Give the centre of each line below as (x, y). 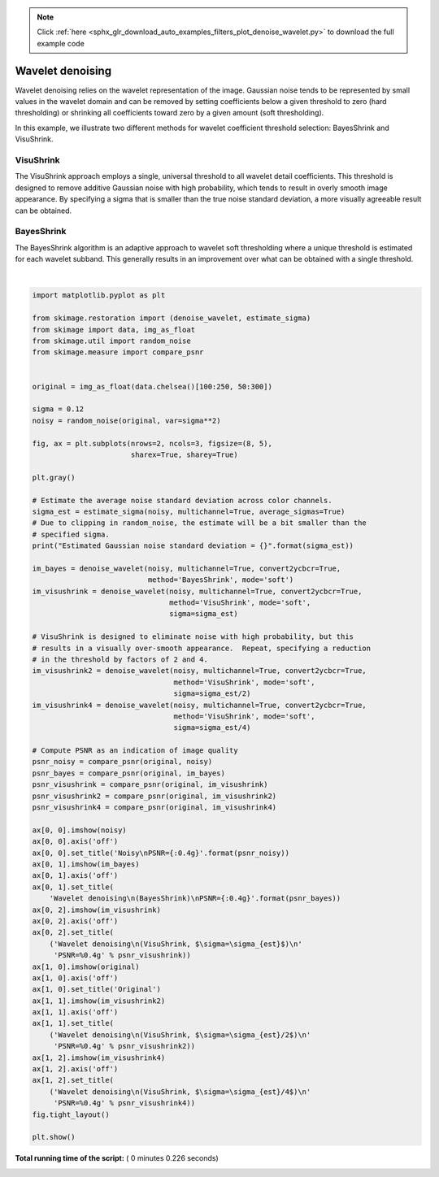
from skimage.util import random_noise (111, 341)
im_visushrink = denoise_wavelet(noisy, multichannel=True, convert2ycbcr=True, (197, 591)
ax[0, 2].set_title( (73, 932)
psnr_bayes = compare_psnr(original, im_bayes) (128, 773)
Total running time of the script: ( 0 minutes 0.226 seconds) (117, 1158)
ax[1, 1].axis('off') (75, 1012)
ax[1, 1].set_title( (73, 1023)
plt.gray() (54, 477)
